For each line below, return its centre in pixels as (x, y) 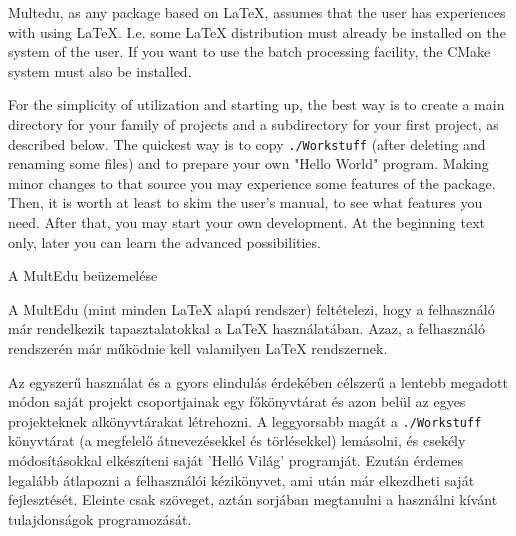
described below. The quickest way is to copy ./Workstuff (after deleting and (247, 143)
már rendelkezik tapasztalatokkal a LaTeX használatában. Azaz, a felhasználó (246, 328)
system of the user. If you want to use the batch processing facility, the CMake (249, 51)
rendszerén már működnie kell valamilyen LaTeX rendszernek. (198, 347)
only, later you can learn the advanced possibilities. (164, 241)
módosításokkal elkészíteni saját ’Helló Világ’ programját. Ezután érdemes (235, 460)
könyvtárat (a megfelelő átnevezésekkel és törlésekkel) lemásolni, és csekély (237, 440)
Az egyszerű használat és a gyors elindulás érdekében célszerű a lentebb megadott (258, 381)
